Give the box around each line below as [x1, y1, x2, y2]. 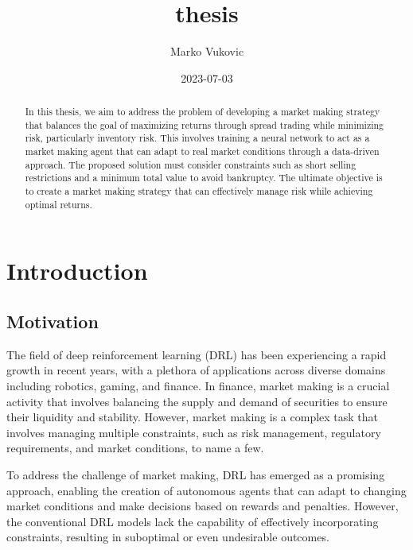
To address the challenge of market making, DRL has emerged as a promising [6, 466, 385, 482]
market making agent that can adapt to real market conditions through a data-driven [25, 145, 380, 158]
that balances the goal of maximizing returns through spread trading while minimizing [25, 118, 384, 131]
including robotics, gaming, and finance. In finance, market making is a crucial [6, 377, 390, 393]
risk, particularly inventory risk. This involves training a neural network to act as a [25, 131, 370, 145]
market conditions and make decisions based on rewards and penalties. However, [6, 498, 399, 514]
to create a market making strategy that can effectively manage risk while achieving [25, 184, 373, 198]
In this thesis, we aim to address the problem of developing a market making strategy [25, 105, 380, 118]
